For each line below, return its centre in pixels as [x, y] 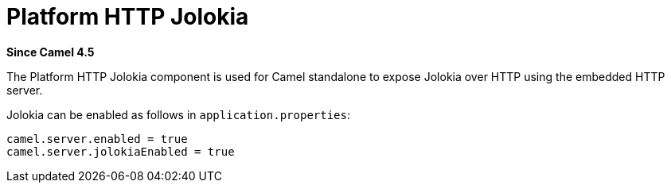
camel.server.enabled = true [97, 139]
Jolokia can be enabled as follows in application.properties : [178, 114]
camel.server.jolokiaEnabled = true [121, 151]
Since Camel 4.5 [51, 52]
